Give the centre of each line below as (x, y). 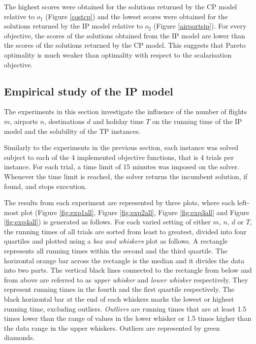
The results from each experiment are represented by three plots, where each (120, 203)
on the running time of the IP (197, 121)
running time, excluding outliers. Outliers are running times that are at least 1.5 (125, 308)
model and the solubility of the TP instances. (72, 131)
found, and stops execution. (46, 186)
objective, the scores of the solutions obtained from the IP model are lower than (125, 35)
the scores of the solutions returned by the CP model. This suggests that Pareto (125, 45)
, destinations (64, 121)
